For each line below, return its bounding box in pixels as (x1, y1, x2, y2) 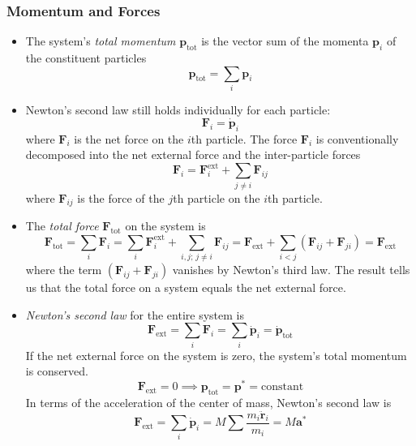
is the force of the (77, 189, 165, 206)
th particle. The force (191, 130, 298, 147)
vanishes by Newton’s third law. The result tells (172, 261, 410, 278)
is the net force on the (74, 130, 184, 147)
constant (260, 381, 304, 393)
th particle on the (173, 189, 260, 206)
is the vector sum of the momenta (201, 32, 369, 49)
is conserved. (25, 362, 88, 380)
